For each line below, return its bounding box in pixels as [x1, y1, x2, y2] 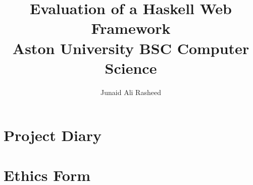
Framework [91, 18, 171, 38]
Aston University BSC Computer [12, 37, 249, 58]
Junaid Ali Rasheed [100, 86, 161, 97]
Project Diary [4, 125, 102, 146]
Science [105, 57, 157, 78]
